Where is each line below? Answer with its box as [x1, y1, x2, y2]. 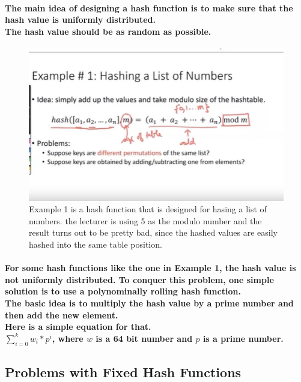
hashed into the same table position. [29, 238, 162, 251]
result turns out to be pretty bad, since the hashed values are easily [29, 226, 278, 239]
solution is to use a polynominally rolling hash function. [5, 285, 241, 297]
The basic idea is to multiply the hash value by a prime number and [5, 297, 294, 309]
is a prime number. [202, 332, 284, 344]
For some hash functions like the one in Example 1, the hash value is [5, 261, 296, 274]
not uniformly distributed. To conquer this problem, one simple [5, 273, 274, 285]
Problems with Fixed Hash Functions [5, 363, 242, 381]
